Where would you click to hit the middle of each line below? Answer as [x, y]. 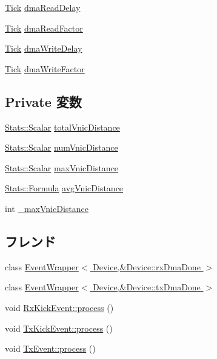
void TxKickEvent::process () [59, 328]
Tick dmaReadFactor [44, 28]
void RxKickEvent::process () [59, 307]
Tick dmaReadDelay [43, 7]
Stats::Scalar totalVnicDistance [62, 127]
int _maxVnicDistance [47, 208]
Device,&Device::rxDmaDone [147, 266]
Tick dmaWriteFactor [45, 68]
